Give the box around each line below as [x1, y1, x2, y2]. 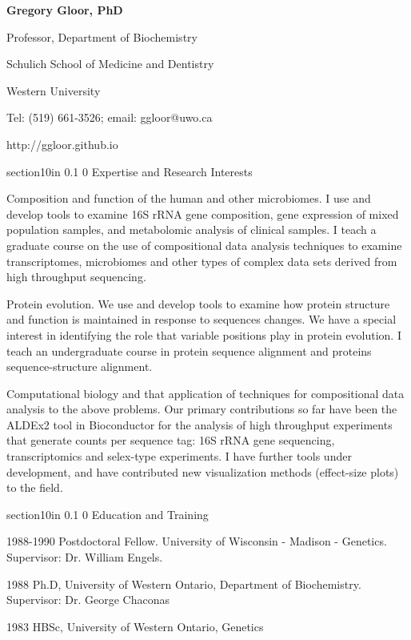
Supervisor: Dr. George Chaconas [6, 591, 170, 608]
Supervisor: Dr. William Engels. [6, 549, 163, 566]
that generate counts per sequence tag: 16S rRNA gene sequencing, [6, 432, 335, 449]
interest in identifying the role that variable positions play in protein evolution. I [6, 326, 401, 343]
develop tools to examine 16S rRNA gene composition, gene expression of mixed [6, 205, 399, 222]
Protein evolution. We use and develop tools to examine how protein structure [6, 295, 390, 312]
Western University [6, 82, 101, 99]
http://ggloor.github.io [6, 135, 118, 152]
